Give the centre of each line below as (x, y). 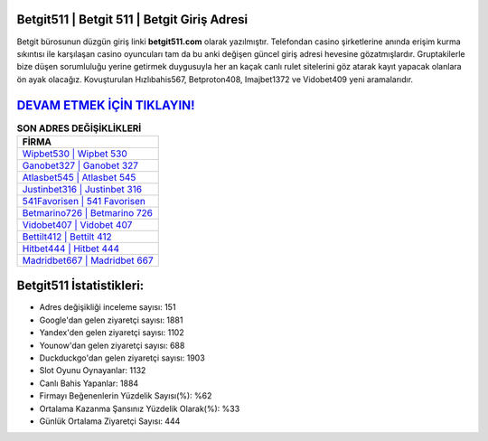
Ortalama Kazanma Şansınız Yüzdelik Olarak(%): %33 (140, 408)
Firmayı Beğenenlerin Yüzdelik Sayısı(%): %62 (126, 396)
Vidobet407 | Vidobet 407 (77, 224)
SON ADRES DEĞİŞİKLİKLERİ (79, 128)
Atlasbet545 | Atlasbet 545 (79, 177)
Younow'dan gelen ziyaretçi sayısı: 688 (112, 345)
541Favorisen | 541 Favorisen (84, 201)
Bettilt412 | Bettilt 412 (67, 237)
